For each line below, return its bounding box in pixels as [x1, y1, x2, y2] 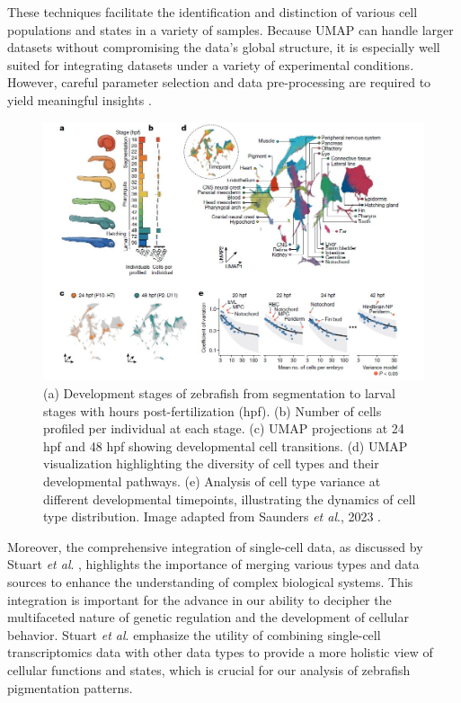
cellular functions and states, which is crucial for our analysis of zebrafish [7, 660, 411, 679]
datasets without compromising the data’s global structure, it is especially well [7, 38, 440, 57]
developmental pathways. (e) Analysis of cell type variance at [43, 472, 381, 491]
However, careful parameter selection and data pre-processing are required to [7, 73, 431, 92]
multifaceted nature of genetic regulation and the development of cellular [7, 608, 409, 627]
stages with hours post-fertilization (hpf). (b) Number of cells [43, 401, 382, 420]
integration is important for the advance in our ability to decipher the [7, 590, 392, 609]
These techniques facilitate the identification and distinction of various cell [7, 3, 418, 21]
